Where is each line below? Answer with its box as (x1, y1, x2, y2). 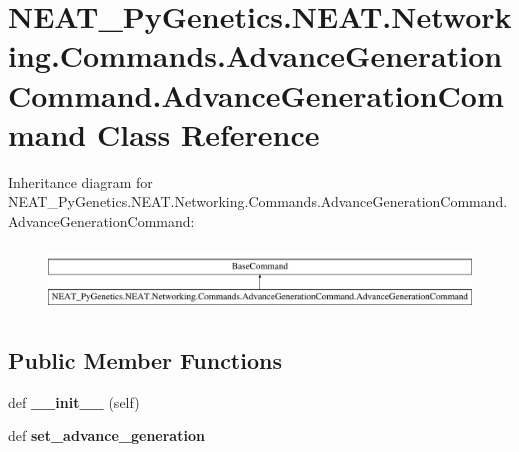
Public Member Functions (8, 344, 282, 375)
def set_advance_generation (8, 425, 205, 446)
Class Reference (96, 113, 320, 154)
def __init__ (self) (8, 391, 140, 412)
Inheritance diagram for (8, 171, 153, 192)
